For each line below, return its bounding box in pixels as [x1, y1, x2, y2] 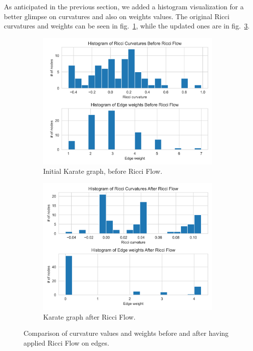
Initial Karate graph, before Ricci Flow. [43, 166, 162, 176]
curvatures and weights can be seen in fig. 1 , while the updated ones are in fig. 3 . [4, 21, 250, 31]
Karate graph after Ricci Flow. [43, 311, 136, 322]
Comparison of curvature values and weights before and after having [24, 328, 229, 338]
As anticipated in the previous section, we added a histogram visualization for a [4, 1, 244, 11]
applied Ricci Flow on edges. [24, 337, 109, 348]
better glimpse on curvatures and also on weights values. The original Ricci [4, 11, 229, 21]
